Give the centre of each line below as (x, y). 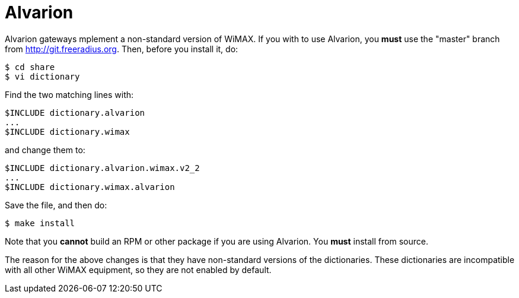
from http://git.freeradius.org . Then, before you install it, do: (122, 49)
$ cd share (30, 67)
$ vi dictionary (42, 76)
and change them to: (45, 150)
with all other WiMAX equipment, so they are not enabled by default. (138, 270)
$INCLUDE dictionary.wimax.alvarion (90, 187)
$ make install (40, 223)
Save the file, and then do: (56, 205)
